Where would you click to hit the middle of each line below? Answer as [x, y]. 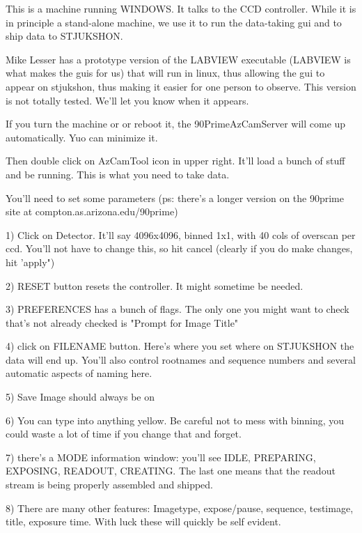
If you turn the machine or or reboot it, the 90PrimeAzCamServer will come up [176, 124]
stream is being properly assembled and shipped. [110, 485]
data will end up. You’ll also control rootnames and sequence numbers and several [181, 359]
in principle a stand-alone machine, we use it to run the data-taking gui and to [174, 22]
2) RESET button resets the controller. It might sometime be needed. [155, 285]
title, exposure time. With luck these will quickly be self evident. [143, 522]
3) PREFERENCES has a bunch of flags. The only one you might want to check [178, 309]
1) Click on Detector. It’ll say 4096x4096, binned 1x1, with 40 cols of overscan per [181, 234]
